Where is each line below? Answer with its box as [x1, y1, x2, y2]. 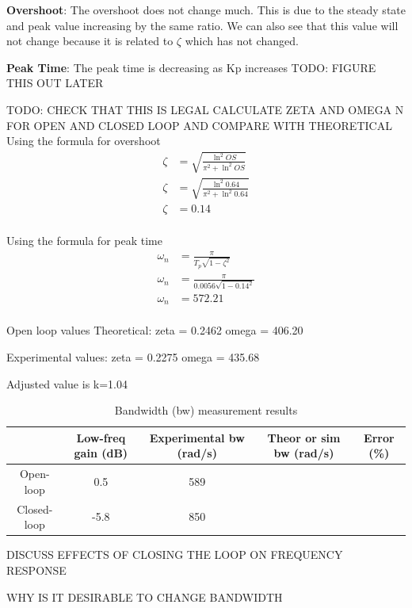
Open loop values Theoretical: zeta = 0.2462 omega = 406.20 [6, 322, 303, 338]
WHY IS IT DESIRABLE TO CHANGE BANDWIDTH [6, 588, 283, 605]
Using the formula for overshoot [6, 132, 161, 149]
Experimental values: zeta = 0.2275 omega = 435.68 [6, 349, 260, 365]
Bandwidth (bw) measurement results [114, 402, 298, 419]
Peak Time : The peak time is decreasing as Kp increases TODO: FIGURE [6, 59, 376, 75]
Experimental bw [149, 429, 245, 445]
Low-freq [76, 429, 126, 445]
